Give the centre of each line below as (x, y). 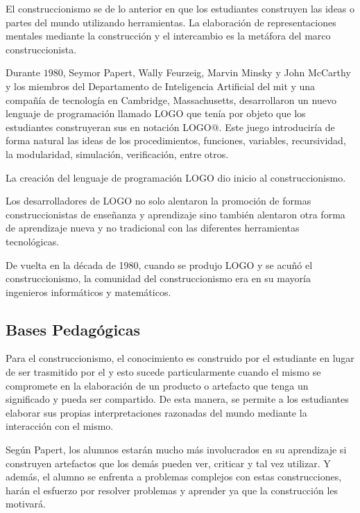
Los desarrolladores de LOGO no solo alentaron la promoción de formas (158, 201)
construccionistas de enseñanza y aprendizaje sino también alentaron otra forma (175, 214)
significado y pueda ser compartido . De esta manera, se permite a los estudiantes (177, 399)
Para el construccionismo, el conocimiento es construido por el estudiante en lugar (180, 358)
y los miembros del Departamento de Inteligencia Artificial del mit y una (161, 86)
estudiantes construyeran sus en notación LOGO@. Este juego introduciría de (170, 127)
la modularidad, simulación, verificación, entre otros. (117, 154)
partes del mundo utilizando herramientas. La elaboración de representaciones (171, 22)
